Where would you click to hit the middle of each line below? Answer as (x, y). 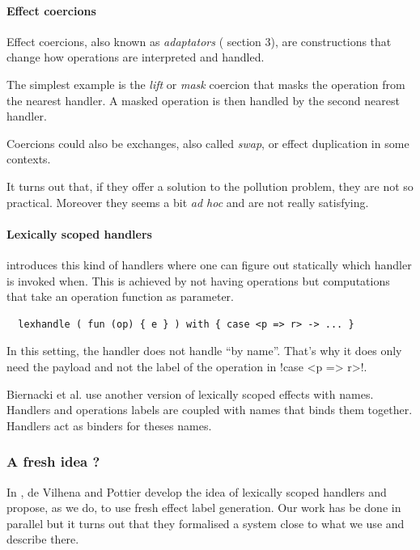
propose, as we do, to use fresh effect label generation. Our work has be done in (204, 508)
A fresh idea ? (53, 461)
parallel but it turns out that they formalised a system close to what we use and (206, 523)
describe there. (43, 539)
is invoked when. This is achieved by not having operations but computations (198, 280)
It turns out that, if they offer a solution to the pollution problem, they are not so (210, 186)
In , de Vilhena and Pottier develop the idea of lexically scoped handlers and (197, 491)
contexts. (29, 159)
